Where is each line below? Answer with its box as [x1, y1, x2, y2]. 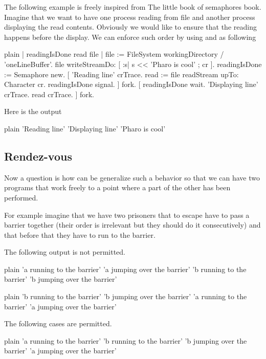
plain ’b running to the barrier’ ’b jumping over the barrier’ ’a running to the [4, 291, 247, 302]
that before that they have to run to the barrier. [4, 229, 156, 240]
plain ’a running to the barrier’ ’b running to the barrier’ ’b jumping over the [4, 335, 247, 346]
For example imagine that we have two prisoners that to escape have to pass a [4, 209, 250, 220]
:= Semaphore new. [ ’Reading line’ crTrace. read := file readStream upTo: [4, 69, 239, 79]
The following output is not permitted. [4, 246, 125, 257]
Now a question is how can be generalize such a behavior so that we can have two [4, 172, 260, 183]
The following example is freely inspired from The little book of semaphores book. [4, 2, 261, 12]
